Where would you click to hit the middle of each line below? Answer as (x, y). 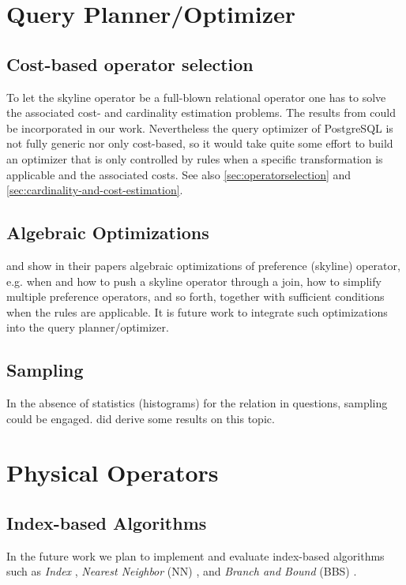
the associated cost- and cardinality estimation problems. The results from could (201, 112)
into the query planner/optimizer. (88, 327)
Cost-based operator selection (130, 64)
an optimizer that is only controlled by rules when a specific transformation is (195, 158)
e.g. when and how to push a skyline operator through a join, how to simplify (194, 281)
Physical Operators (113, 472)
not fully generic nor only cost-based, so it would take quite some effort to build (200, 143)
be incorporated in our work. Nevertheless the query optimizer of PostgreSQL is (200, 127)
